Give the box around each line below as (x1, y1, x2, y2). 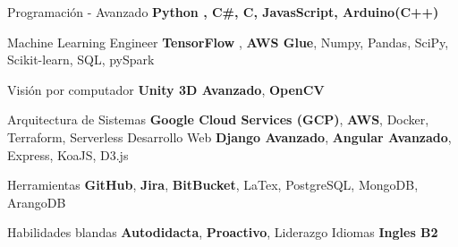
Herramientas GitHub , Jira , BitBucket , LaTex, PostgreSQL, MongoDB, (7, 175, 419, 194)
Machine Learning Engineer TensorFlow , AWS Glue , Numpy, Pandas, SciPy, (7, 32, 449, 51)
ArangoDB (7, 192, 66, 211)
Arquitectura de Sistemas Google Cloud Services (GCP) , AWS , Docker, (7, 110, 429, 129)
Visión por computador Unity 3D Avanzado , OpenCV (7, 80, 325, 98)
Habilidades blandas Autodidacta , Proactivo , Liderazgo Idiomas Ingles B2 (7, 223, 438, 242)
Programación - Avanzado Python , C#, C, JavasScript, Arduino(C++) (7, 3, 439, 21)
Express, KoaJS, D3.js (7, 145, 129, 164)
